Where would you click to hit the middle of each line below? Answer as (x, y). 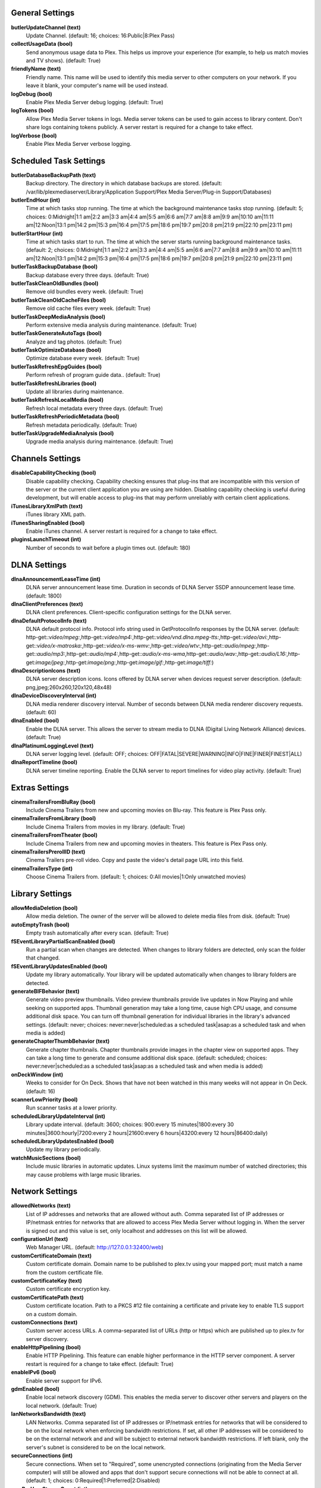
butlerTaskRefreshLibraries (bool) (54, 383)
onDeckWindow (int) (37, 1074)
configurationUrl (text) (40, 1239)
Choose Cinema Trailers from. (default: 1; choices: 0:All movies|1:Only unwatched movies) (136, 877)
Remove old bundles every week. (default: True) (85, 292)
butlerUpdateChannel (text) (46, 27)
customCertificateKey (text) (47, 1280)
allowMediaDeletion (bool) (45, 908)
